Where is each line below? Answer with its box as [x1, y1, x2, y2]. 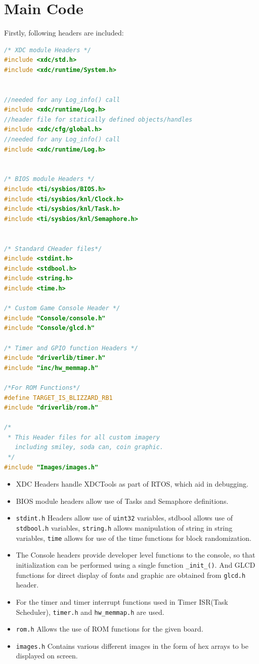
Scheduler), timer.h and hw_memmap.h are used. [16, 606, 164, 617]
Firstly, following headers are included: [4, 27, 124, 38]
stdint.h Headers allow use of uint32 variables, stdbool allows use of [16, 512, 233, 523]
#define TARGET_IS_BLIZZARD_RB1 [4, 394, 113, 401]
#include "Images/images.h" [4, 463, 99, 471]
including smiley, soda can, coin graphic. [15, 444, 163, 451]
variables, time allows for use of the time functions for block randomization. [16, 532, 251, 543]
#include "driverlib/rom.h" [4, 404, 99, 412]
